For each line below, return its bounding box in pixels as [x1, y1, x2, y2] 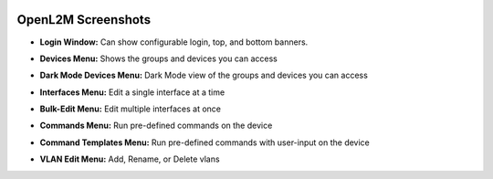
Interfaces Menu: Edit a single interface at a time [39, 87, 226, 98]
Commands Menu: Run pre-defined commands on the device [39, 120, 273, 132]
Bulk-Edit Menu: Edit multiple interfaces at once [39, 103, 221, 114]
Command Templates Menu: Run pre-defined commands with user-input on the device [39, 137, 370, 148]
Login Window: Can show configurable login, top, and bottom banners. [39, 37, 309, 47]
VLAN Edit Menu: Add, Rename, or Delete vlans [39, 153, 220, 164]
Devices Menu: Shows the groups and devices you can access [39, 53, 278, 64]
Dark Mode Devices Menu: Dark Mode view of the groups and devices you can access [39, 69, 369, 81]
